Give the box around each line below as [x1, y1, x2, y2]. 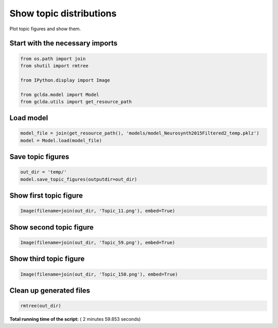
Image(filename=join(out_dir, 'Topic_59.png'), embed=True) [20, 240, 176, 246]
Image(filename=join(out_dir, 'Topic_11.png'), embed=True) [20, 208, 176, 214]
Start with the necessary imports [9, 39, 118, 48]
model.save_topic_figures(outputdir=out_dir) [20, 176, 137, 182]
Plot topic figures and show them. [9, 26, 81, 32]
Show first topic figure [9, 191, 83, 200]
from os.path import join [20, 55, 86, 62]
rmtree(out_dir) [20, 303, 62, 309]
